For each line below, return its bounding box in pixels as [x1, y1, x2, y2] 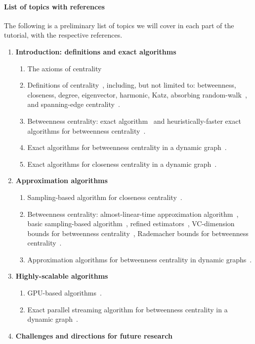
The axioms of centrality [27, 63, 102, 73]
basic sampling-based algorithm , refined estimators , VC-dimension [27, 218, 235, 229]
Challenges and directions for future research [15, 330, 172, 341]
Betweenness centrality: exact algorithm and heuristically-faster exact [27, 115, 241, 126]
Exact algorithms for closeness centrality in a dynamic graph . [27, 158, 217, 169]
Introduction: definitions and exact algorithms [15, 46, 176, 56]
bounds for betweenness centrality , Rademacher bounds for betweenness [27, 228, 249, 238]
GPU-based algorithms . [27, 288, 102, 298]
